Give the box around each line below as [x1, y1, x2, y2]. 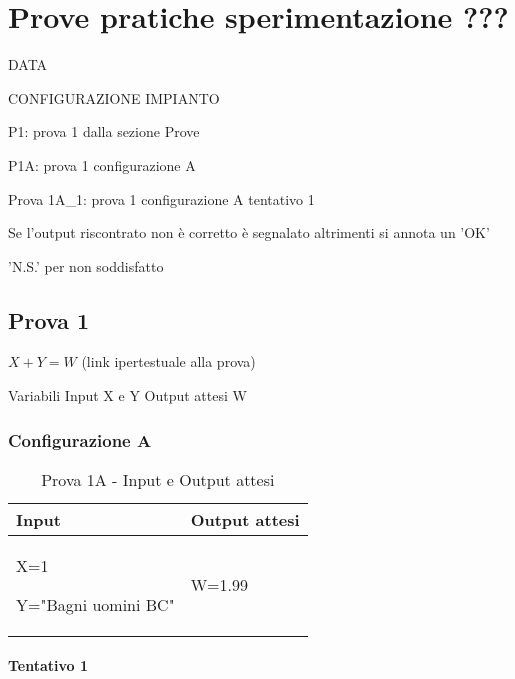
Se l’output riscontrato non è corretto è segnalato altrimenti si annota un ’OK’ [8, 222, 490, 243]
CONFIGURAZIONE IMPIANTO [8, 87, 220, 108]
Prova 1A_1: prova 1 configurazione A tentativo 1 [8, 188, 315, 209]
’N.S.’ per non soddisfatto [8, 255, 164, 276]
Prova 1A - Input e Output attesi [41, 467, 275, 491]
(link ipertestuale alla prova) [81, 351, 256, 372]
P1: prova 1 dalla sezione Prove [8, 121, 200, 142]
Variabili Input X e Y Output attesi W [8, 385, 247, 406]
